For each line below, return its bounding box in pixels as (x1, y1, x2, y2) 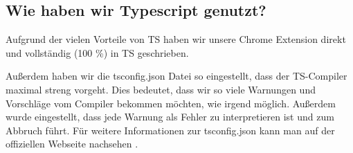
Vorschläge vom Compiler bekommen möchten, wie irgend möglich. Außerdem (6, 96, 336, 110)
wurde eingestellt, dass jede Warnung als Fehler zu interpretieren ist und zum (6, 109, 334, 124)
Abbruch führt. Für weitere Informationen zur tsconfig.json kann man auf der (6, 123, 335, 137)
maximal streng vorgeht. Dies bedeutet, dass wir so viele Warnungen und (6, 82, 316, 96)
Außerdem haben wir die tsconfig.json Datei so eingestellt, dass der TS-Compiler (6, 69, 347, 83)
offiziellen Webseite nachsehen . (6, 136, 138, 151)
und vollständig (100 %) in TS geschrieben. (6, 45, 189, 60)
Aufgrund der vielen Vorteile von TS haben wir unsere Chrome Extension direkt (6, 32, 346, 46)
